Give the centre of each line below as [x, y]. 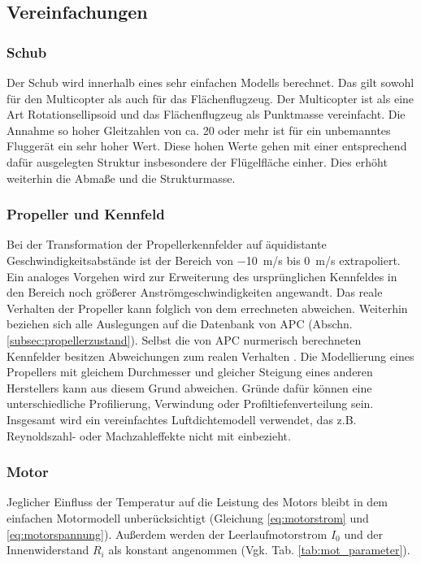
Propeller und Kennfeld [86, 214]
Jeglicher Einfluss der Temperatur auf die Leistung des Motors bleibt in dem [197, 502]
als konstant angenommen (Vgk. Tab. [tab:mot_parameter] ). [259, 550]
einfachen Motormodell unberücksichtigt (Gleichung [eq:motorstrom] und [188, 517]
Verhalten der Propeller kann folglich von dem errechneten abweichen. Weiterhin [207, 308]
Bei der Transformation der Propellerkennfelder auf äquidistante [167, 244]
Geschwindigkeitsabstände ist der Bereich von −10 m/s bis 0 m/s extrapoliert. [204, 260]
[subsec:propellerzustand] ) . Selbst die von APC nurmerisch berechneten [184, 339]
